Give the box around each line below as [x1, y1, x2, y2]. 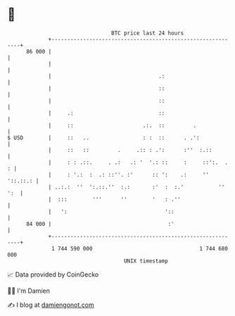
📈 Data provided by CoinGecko [7, 270, 99, 279]
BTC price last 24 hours [111, 30, 184, 37]
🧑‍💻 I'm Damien [7, 286, 51, 295]
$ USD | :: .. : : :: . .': [7, 134, 200, 141]
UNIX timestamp [123, 257, 169, 265]
